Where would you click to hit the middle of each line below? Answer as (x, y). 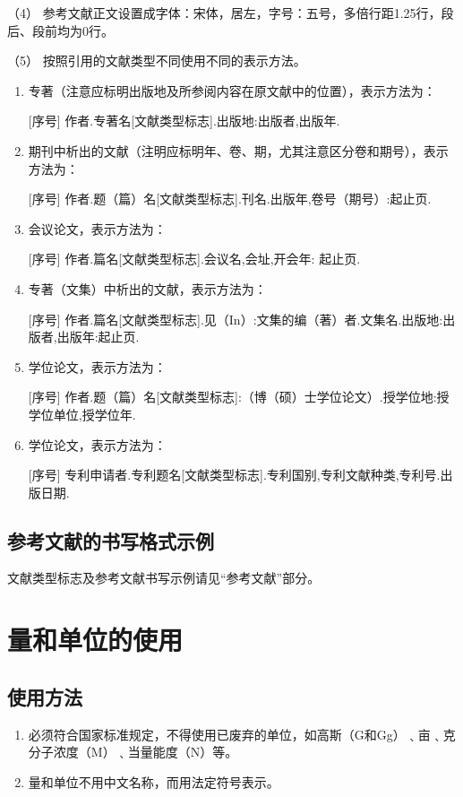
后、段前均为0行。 (60, 30)
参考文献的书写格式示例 (111, 540)
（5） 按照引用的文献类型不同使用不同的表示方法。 (157, 61)
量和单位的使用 (95, 640)
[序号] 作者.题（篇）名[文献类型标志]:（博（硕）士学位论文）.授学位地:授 (239, 397)
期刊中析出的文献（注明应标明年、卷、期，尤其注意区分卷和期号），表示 (238, 150)
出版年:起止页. (98, 337)
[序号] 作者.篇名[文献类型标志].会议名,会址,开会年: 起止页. (194, 259)
